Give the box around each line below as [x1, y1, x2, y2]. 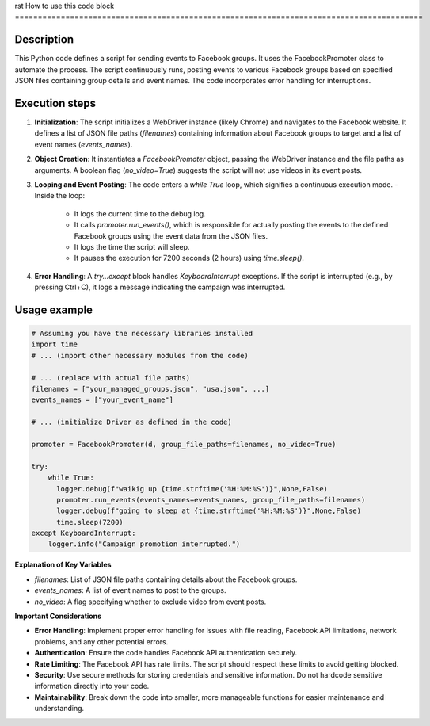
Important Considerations [14, 611, 102, 621]
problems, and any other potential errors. [34, 636, 169, 646]
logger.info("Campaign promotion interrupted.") [48, 540, 241, 548]
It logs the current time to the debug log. [74, 208, 206, 218]
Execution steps [14, 96, 97, 110]
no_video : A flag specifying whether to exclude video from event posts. [34, 597, 267, 606]
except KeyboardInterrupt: [31, 529, 136, 538]
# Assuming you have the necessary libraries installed [31, 329, 253, 338]
